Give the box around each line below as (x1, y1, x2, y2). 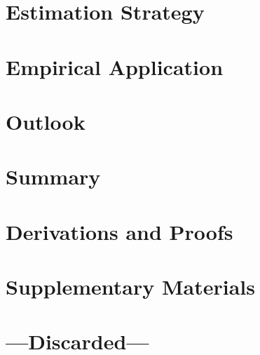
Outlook (6, 107, 85, 135)
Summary (6, 162, 101, 191)
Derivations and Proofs (6, 217, 233, 246)
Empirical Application (6, 52, 224, 81)
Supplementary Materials (6, 272, 255, 301)
